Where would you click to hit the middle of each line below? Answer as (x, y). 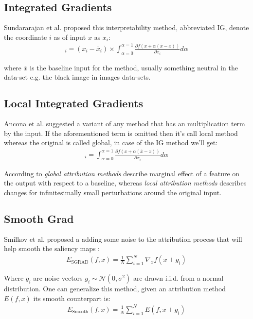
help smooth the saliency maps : (52, 248)
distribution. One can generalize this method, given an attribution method (115, 289)
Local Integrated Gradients (74, 103)
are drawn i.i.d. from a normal (178, 278)
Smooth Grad (39, 218)
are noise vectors (58, 278)
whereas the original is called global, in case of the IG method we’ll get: (111, 143)
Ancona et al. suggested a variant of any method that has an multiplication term (125, 124)
